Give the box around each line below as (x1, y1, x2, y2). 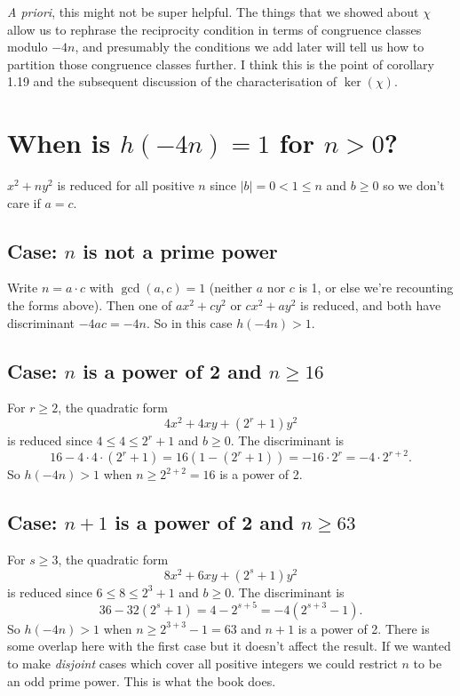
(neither (209, 278, 253, 297)
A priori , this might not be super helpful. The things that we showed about (7, 3, 419, 20)
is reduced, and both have (300, 296, 441, 315)
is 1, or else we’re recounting (298, 278, 454, 297)
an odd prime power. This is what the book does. (7, 671, 276, 690)
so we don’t (383, 176, 445, 195)
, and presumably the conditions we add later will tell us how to (75, 37, 424, 56)
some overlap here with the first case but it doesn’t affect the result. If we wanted (7, 636, 451, 655)
